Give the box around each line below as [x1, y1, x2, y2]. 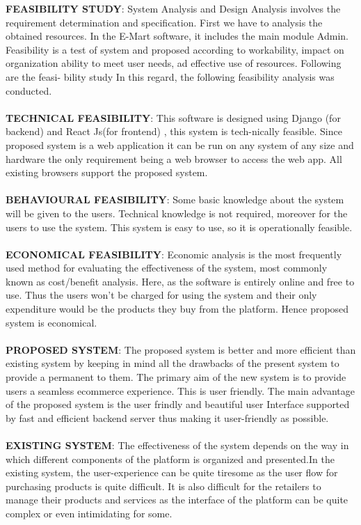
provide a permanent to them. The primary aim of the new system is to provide [6, 370, 346, 384]
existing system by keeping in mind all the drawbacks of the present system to [6, 356, 339, 370]
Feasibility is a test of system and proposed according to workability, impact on [6, 42, 344, 56]
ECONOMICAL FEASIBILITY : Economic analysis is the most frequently [6, 246, 342, 261]
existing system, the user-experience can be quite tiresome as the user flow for [6, 465, 338, 480]
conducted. [6, 83, 52, 97]
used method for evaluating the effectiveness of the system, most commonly [6, 260, 328, 275]
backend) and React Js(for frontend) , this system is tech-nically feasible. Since [6, 124, 342, 139]
